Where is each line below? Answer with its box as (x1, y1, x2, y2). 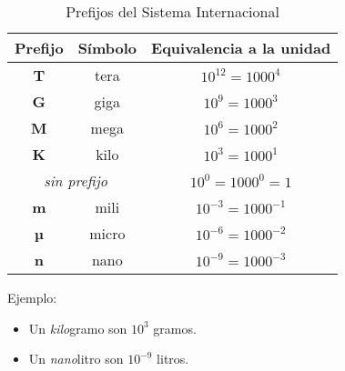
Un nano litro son (28, 349, 124, 368)
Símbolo (77, 37, 137, 58)
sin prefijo (44, 170, 107, 191)
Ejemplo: (7, 288, 57, 306)
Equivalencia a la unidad (151, 37, 331, 58)
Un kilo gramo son (28, 318, 127, 337)
